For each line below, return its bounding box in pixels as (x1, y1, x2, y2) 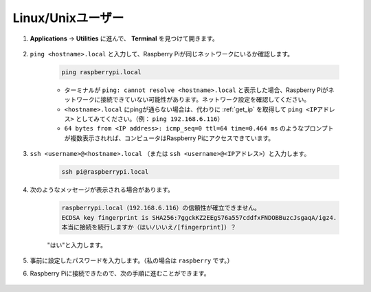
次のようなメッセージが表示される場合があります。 (30, 186, 175, 194)
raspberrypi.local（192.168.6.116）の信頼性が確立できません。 (61, 204, 261, 212)
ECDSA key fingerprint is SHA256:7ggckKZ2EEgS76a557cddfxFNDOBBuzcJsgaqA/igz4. (61, 214, 337, 221)
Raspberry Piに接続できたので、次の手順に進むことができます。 (30, 269, 210, 278)
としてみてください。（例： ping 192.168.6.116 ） (76, 115, 224, 123)
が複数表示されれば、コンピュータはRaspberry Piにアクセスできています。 (64, 134, 275, 142)
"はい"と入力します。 (47, 240, 106, 249)
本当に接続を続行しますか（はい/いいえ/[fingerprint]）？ (61, 223, 237, 231)
